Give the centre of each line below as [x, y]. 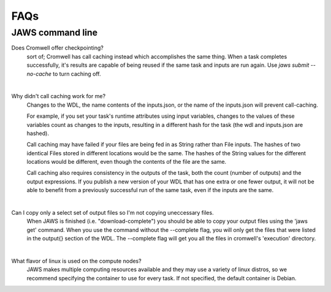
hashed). [38, 133]
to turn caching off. [77, 74]
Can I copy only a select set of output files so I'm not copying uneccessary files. [112, 213]
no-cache [39, 74]
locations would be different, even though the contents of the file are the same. [127, 162]
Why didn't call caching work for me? [59, 96]
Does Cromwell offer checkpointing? [57, 48]
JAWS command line [55, 33]
